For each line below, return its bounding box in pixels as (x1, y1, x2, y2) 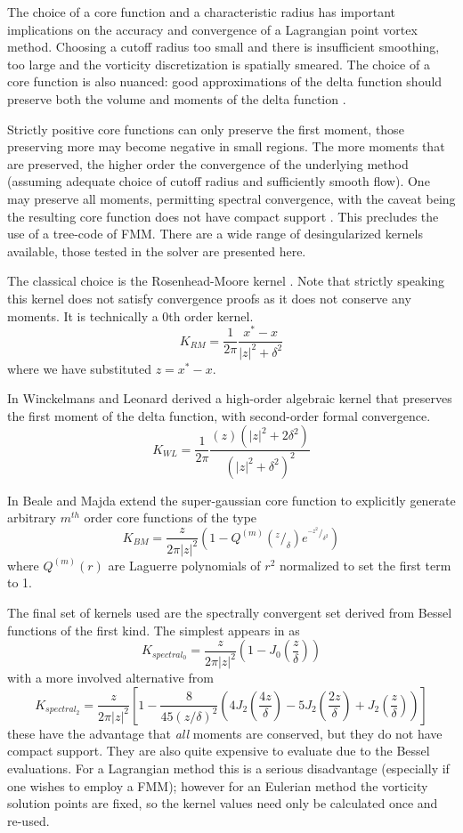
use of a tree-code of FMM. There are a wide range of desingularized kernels (7, 224, 423, 243)
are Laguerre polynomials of (108, 555, 261, 574)
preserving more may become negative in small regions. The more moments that (7, 137, 445, 156)
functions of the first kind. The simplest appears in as (7, 620, 300, 639)
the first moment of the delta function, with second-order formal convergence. (7, 406, 431, 425)
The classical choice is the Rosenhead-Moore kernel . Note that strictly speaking (7, 271, 445, 290)
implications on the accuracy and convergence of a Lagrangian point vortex (7, 20, 418, 38)
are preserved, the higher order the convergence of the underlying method (7, 154, 409, 173)
